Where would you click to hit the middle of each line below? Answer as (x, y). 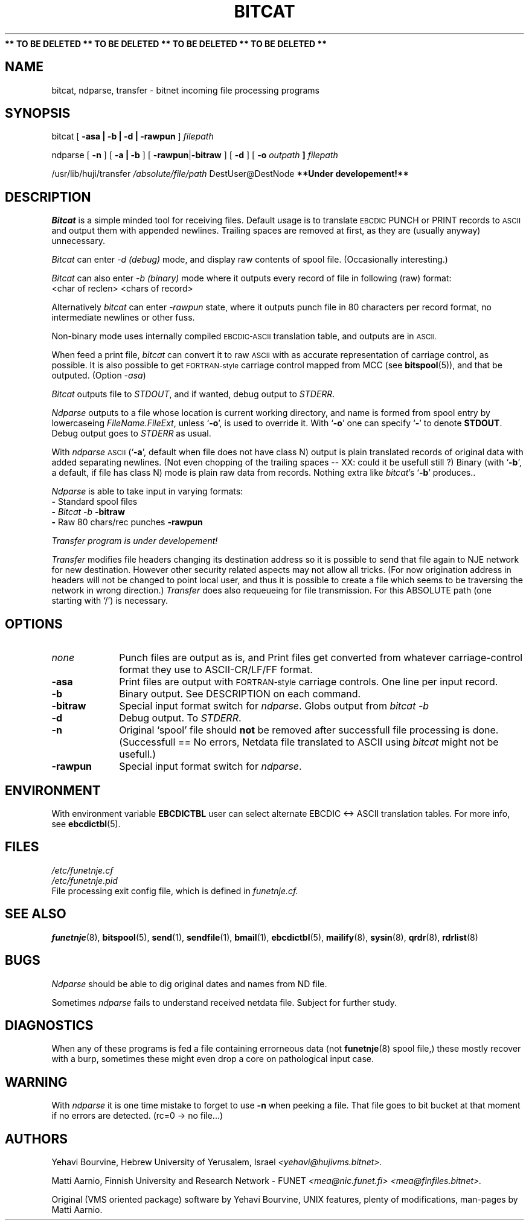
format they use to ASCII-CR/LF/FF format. (216, 670)
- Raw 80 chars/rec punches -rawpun (127, 522)
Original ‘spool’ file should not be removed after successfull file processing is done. (309, 730)
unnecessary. (78, 241)
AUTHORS (37, 1139)
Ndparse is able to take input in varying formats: (147, 491)
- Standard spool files (95, 502)
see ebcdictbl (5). (86, 824)
